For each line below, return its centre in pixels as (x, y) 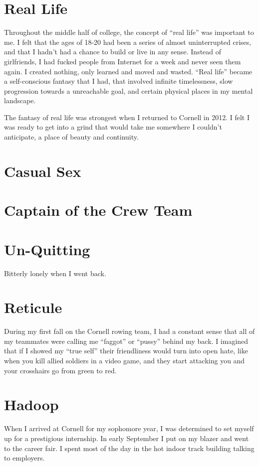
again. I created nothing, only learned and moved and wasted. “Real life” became (128, 71)
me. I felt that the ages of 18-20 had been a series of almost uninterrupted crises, (128, 42)
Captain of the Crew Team (98, 210)
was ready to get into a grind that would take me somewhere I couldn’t (113, 127)
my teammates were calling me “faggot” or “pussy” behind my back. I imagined (126, 341)
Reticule (33, 307)
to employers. (24, 458)
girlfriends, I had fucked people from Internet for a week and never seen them (123, 61)
